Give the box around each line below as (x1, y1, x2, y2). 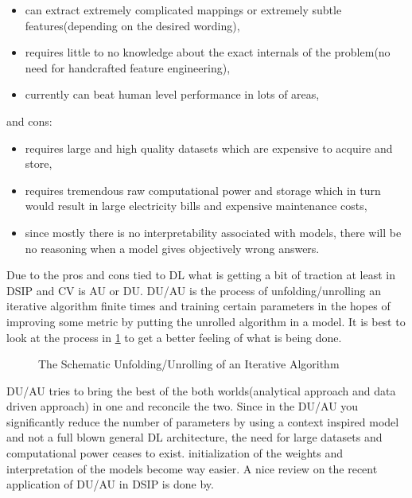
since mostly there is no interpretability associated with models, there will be (25, 224, 402, 240)
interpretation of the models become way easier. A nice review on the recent (6, 460, 378, 477)
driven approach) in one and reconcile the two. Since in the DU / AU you (6, 398, 359, 414)
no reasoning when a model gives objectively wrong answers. (25, 239, 320, 256)
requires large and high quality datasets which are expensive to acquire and (25, 139, 393, 156)
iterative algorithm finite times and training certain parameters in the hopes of (6, 298, 391, 314)
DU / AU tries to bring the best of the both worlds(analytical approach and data (6, 382, 396, 399)
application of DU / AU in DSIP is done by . (6, 476, 214, 492)
